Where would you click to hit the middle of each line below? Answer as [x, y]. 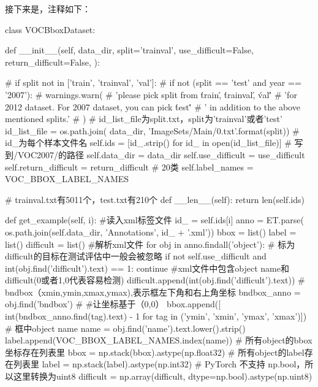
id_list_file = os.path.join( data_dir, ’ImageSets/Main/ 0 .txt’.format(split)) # [152, 130]
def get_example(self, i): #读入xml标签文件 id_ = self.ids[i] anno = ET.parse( [154, 220]
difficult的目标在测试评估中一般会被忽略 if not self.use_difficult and [136, 256]
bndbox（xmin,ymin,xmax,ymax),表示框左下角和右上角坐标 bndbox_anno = [153, 292]
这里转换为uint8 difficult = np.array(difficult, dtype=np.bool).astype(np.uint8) [163, 376]
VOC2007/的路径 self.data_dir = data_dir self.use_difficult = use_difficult [161, 154]
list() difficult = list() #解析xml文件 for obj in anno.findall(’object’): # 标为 [150, 244]
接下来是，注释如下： [48, 9]
